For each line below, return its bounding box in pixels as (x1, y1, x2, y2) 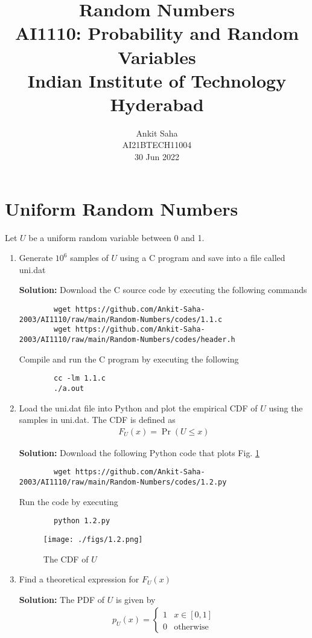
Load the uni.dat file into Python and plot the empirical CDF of (19, 401, 258, 414)
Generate (19, 251, 53, 264)
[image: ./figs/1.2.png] (43, 535, 143, 544)
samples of (70, 251, 109, 264)
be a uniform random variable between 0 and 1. (28, 231, 205, 243)
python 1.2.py (54, 517, 110, 526)
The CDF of (43, 552, 89, 565)
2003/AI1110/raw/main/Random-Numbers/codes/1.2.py (19, 477, 227, 486)
